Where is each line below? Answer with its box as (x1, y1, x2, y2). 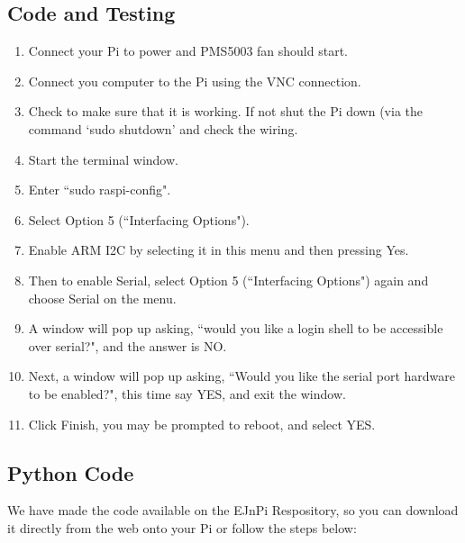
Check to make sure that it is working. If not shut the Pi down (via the (28, 102, 424, 121)
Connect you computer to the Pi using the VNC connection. (28, 71, 361, 90)
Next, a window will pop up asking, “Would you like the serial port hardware (28, 367, 456, 385)
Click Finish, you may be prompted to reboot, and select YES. (28, 414, 376, 433)
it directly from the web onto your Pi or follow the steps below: (7, 518, 357, 537)
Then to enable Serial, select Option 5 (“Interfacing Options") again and (28, 270, 429, 289)
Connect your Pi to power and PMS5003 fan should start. (28, 41, 348, 60)
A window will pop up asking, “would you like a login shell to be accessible (28, 319, 443, 338)
